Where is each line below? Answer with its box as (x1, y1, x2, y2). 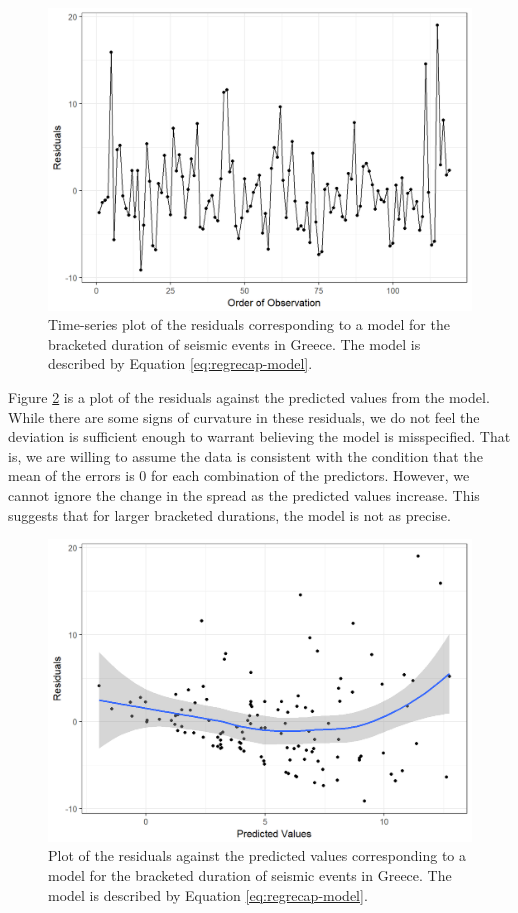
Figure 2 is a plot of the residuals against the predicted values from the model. (8, 387, 490, 408)
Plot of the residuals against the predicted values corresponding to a (48, 845, 467, 866)
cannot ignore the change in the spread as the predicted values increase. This (8, 485, 480, 506)
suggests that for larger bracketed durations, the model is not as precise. (8, 504, 451, 525)
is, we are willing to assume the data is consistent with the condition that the (8, 445, 483, 466)
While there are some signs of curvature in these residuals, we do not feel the (8, 406, 480, 427)
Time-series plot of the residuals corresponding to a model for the (48, 314, 450, 335)
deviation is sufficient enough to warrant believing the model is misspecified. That (8, 426, 511, 447)
